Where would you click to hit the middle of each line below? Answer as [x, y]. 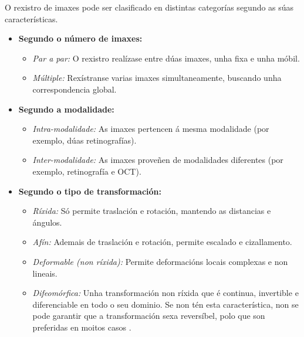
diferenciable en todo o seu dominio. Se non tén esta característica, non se [165, 304]
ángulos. [47, 222]
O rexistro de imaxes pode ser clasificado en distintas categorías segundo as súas [149, 7]
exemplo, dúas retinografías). [85, 140]
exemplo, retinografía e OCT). [87, 171]
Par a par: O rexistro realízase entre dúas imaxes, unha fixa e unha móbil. [166, 58]
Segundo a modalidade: [66, 109]
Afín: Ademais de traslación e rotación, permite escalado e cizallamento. [162, 242]
